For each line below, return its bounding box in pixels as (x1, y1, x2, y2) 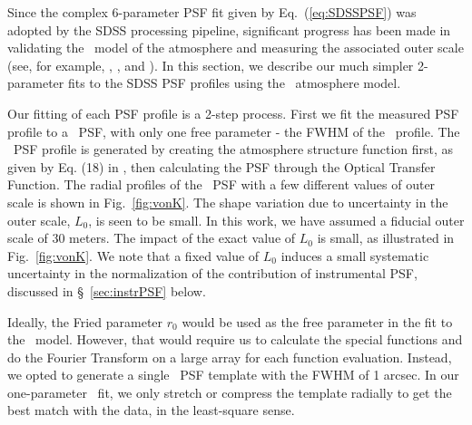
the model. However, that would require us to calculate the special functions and (7, 330, 463, 349)
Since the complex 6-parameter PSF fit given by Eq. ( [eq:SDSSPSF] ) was (7, 3, 417, 21)
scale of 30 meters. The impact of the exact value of (7, 228, 296, 247)
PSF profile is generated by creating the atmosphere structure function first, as (13, 140, 454, 159)
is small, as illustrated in (317, 228, 455, 247)
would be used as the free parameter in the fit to (182, 312, 453, 331)
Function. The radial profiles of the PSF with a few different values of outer (7, 175, 436, 194)
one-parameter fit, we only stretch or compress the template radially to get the (7, 382, 452, 401)
